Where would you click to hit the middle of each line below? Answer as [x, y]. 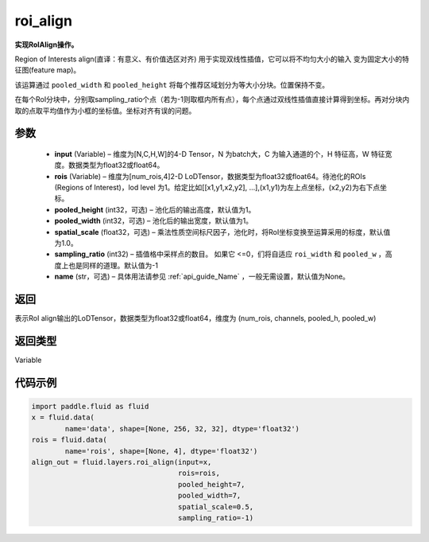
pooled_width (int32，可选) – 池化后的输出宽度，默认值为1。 [154, 221]
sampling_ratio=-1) [216, 518]
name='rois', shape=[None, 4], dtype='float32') [161, 451]
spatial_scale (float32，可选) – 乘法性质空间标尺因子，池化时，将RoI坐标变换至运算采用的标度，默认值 [222, 232]
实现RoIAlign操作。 [46, 45]
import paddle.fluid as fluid [90, 407]
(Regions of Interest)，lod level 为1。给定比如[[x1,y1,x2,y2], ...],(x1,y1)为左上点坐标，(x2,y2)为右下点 [217, 188]
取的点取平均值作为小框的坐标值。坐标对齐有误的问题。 [105, 111]
